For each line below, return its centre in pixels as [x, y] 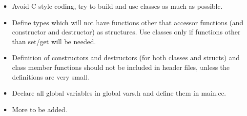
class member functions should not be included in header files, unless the [121, 67]
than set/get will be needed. [54, 41]
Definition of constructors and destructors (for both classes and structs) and [126, 58]
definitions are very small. [51, 76]
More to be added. [40, 109]
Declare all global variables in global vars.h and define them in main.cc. [119, 93]
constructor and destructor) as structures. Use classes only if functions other [126, 32]
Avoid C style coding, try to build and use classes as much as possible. [117, 6]
